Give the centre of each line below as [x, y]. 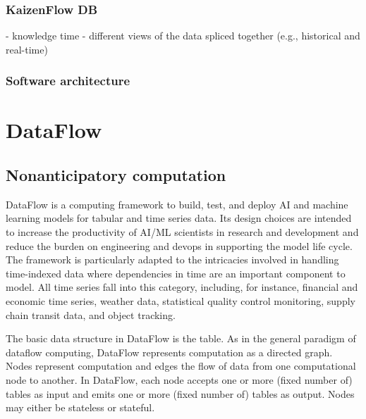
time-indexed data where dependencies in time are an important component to [176, 273]
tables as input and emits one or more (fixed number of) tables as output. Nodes [180, 393]
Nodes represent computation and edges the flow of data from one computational [181, 366]
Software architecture [68, 81]
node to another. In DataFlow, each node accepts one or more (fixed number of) [179, 379]
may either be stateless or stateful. [80, 407]
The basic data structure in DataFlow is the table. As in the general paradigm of [181, 338]
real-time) [27, 49]
